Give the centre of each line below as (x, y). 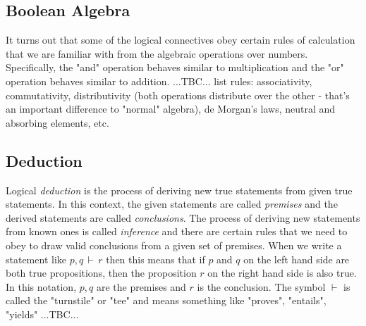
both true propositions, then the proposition (101, 273)
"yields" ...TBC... (42, 314)
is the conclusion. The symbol (261, 286)
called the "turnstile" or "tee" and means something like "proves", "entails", (166, 300)
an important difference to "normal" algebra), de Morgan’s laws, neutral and (171, 109)
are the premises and (141, 286)
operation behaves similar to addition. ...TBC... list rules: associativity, (159, 81)
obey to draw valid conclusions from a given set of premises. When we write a (174, 245)
